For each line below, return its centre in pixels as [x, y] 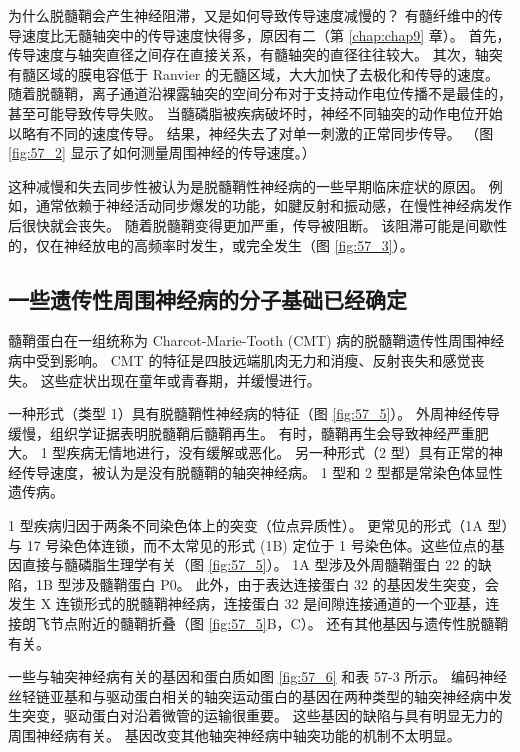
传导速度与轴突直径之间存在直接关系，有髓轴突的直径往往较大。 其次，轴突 [255, 54]
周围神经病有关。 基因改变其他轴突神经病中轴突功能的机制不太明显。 [234, 735]
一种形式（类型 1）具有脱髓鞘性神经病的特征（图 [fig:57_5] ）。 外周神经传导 [254, 413]
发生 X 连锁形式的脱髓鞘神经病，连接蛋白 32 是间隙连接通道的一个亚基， [247, 603]
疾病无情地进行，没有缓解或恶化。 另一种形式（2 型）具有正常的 [277, 452]
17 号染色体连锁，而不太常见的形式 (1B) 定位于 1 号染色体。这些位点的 [258, 544]
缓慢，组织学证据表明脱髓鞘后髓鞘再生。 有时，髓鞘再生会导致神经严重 [241, 432]
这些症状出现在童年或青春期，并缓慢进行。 [180, 379]
